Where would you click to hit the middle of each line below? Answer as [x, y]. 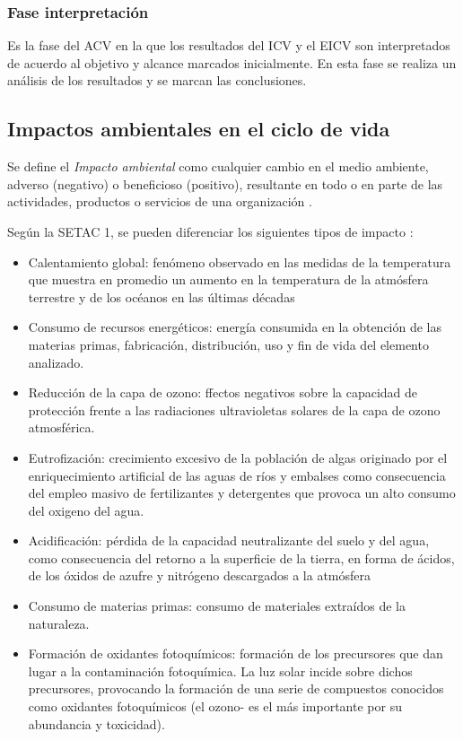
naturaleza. [59, 623]
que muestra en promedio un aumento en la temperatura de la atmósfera [228, 279]
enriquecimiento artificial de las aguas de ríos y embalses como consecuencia [237, 475]
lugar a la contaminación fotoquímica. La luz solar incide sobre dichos [220, 670]
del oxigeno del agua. [86, 510]
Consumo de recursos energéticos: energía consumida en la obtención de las [235, 327]
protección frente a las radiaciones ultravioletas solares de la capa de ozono [234, 409]
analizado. [56, 362]
